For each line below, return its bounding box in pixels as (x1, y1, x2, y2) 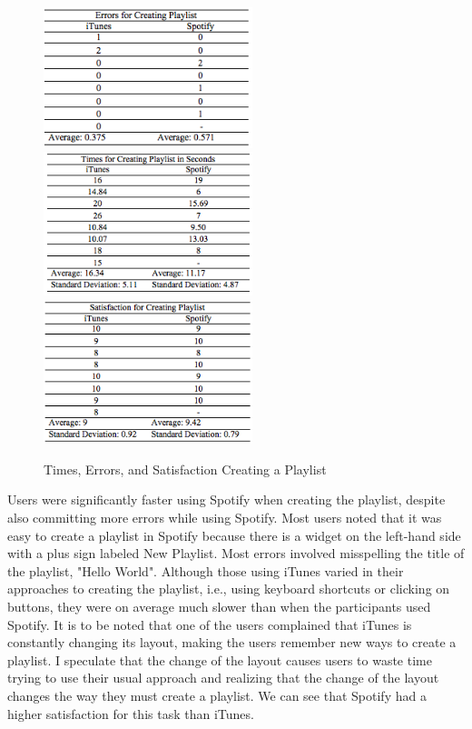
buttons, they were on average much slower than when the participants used (7, 596, 431, 615)
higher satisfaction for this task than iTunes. (7, 704, 254, 723)
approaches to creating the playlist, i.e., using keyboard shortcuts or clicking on (7, 579, 450, 598)
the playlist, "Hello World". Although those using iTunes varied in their (7, 561, 404, 580)
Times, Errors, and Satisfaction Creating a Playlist (44, 459, 327, 478)
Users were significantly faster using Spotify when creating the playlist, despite (7, 490, 446, 509)
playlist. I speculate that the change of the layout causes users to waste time (7, 650, 432, 669)
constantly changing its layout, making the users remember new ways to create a (7, 633, 457, 652)
